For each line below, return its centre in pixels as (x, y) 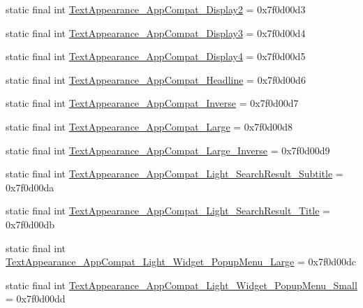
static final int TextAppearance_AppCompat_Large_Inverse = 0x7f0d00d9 (168, 150)
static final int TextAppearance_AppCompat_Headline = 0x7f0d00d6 (156, 79)
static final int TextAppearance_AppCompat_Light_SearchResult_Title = (168, 211)
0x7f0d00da (30, 187)
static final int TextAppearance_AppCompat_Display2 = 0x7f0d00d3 (156, 9)
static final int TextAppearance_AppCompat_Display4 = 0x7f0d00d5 (156, 56)
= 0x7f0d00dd (36, 299)
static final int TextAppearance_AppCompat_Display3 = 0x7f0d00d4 (156, 32)
